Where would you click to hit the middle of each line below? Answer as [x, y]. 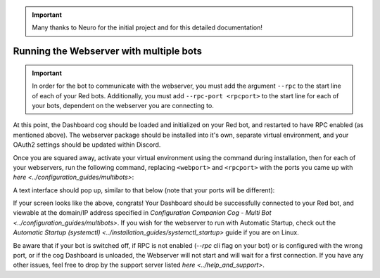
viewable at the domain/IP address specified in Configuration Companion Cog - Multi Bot [142, 213]
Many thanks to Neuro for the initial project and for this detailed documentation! [147, 27]
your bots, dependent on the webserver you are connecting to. [123, 105]
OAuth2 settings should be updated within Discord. [87, 145]
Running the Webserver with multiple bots [107, 52]
